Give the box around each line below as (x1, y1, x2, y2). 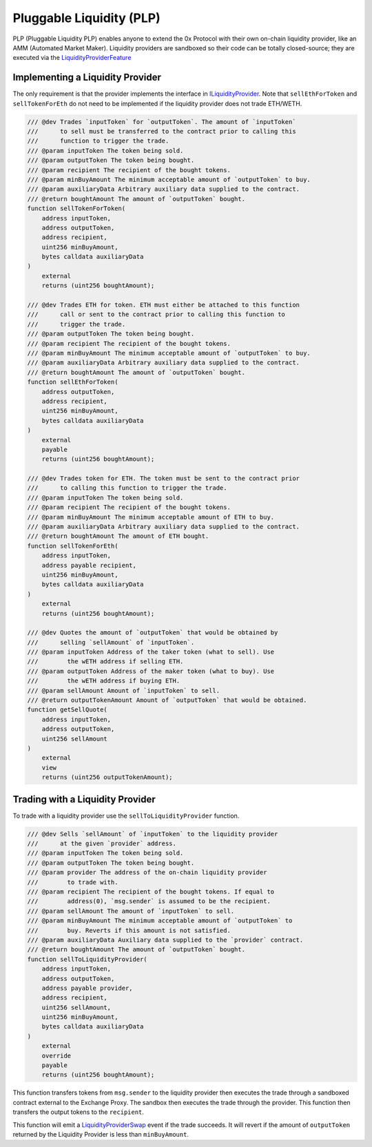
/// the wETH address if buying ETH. (27, 677, 180, 685)
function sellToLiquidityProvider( (27, 955, 147, 963)
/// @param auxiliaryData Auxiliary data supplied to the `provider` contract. (27, 936, 304, 944)
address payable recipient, (41, 561, 137, 569)
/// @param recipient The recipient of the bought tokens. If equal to (27, 888, 275, 896)
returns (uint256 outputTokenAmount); (41, 774, 173, 781)
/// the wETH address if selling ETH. (27, 658, 184, 665)
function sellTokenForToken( (27, 205, 126, 213)
